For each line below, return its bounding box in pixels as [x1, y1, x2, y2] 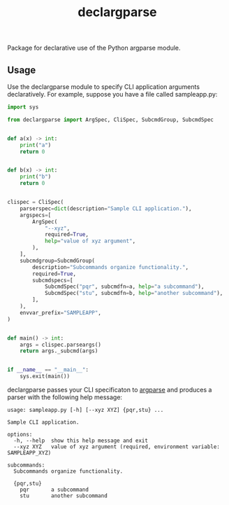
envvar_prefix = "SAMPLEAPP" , [20, 309, 101, 316]
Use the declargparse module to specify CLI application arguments [7, 83, 200, 91]
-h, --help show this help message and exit [13, 437, 149, 444]
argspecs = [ [20, 212, 52, 219]
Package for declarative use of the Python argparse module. [7, 43, 181, 53]
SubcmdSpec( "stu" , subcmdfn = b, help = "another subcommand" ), [44, 290, 223, 297]
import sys [7, 104, 39, 111]
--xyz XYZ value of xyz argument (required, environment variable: [13, 443, 220, 450]
